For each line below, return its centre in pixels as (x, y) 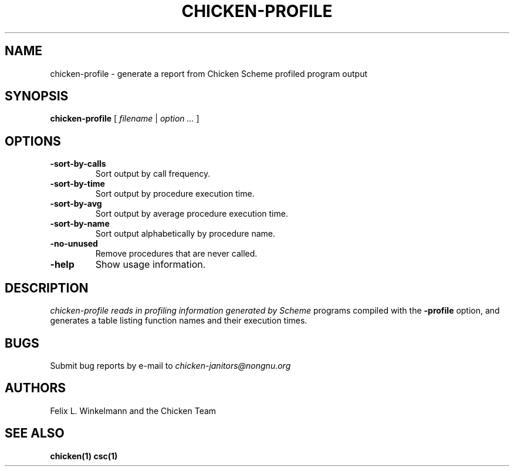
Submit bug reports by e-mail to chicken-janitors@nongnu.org (170, 365)
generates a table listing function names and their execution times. (179, 321)
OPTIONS (33, 141)
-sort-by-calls (78, 164)
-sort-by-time (77, 184)
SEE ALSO (35, 433)
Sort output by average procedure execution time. (192, 214)
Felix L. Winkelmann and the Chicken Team (133, 411)
